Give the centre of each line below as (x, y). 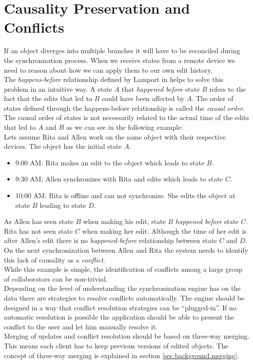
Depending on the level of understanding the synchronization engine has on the (122, 288)
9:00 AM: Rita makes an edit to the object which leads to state (110, 162)
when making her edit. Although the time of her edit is (164, 231)
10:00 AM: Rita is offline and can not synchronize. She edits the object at (125, 195)
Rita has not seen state (39, 231)
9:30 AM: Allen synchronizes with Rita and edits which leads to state (119, 179)
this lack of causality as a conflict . (55, 259)
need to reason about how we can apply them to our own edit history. (108, 70)
